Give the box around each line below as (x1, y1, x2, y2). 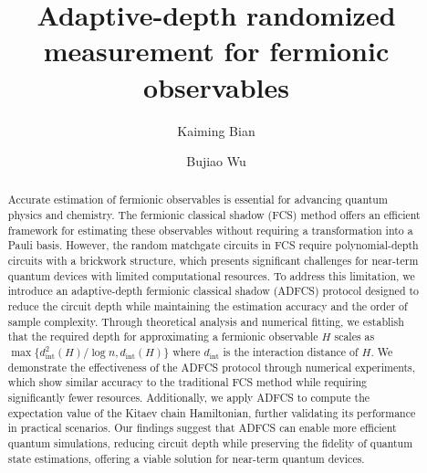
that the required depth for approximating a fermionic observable (7, 329, 318, 344)
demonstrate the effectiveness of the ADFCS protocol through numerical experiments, (7, 359, 416, 374)
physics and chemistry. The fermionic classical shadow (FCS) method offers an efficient (7, 207, 421, 223)
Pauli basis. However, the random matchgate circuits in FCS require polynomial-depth (7, 237, 419, 253)
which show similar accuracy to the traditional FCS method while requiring (7, 374, 367, 390)
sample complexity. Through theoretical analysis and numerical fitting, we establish (7, 313, 404, 329)
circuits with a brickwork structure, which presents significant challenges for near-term (7, 253, 419, 268)
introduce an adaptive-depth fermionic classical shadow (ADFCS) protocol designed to (7, 283, 420, 299)
